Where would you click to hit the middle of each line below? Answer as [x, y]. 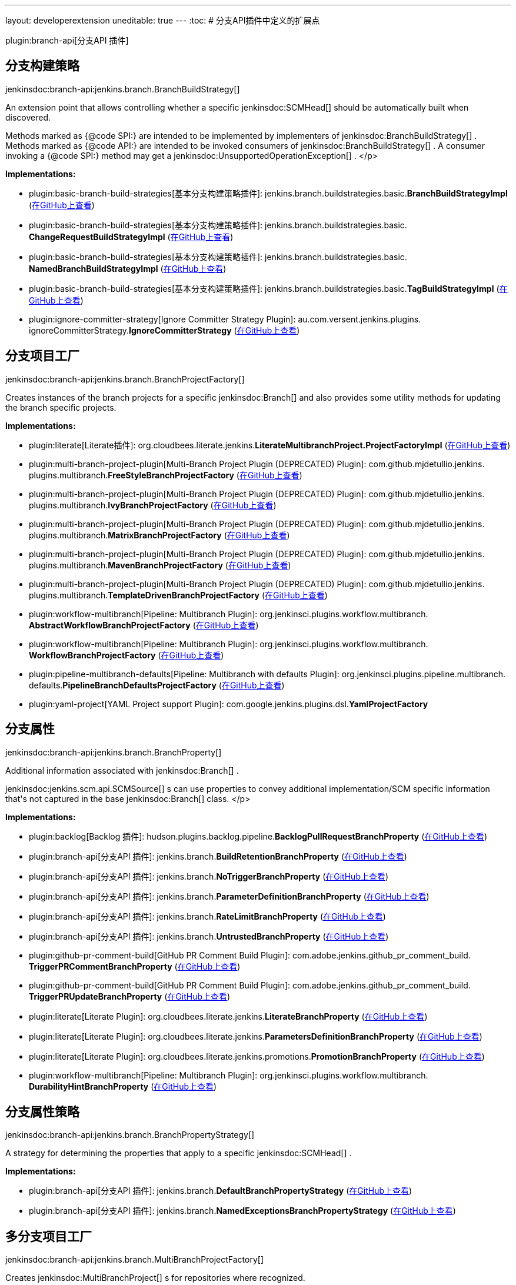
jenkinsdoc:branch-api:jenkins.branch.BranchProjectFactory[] [125, 379]
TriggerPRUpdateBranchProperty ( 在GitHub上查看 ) [130, 996]
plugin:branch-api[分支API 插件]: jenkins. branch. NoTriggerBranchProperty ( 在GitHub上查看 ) [209, 876]
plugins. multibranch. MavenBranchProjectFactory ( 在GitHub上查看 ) [160, 565]
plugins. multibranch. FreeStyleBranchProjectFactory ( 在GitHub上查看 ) [166, 475]
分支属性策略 [42, 1111]
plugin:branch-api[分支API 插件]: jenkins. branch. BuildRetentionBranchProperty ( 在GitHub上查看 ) [218, 856]
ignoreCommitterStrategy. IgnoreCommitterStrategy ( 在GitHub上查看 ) [164, 330]
